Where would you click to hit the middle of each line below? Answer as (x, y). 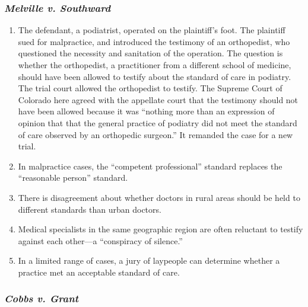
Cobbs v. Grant (42, 298)
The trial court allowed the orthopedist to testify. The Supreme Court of (150, 88)
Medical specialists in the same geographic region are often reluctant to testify (161, 229)
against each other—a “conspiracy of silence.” (100, 240)
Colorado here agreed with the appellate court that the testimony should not (158, 99)
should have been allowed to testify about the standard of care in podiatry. (155, 76)
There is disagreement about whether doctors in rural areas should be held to (159, 197)
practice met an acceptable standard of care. (99, 272)
